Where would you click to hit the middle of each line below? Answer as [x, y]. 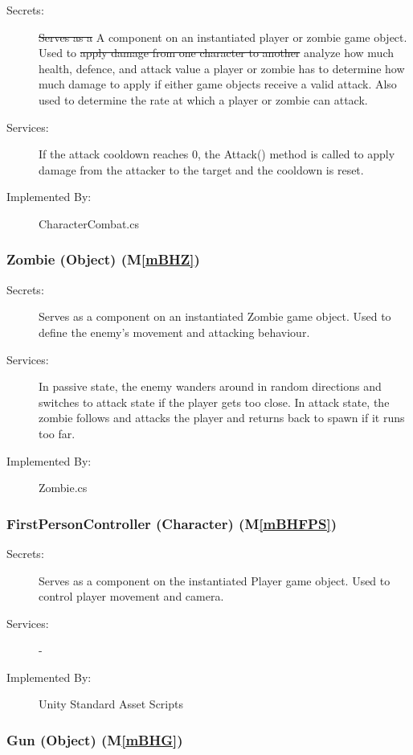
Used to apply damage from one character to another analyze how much [217, 53]
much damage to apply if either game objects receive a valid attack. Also [218, 84]
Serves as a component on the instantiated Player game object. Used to [215, 580]
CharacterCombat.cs [89, 223]
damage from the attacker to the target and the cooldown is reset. [201, 169]
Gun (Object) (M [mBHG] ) [95, 739]
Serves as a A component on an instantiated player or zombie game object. [223, 37]
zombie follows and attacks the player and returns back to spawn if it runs [222, 418]
